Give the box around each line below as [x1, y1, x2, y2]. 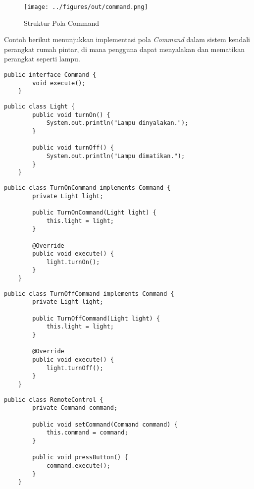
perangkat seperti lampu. [4, 54, 80, 64]
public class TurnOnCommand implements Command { [4, 184, 171, 191]
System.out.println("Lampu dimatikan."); [46, 152, 185, 160]
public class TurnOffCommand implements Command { [4, 290, 174, 297]
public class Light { [4, 103, 75, 110]
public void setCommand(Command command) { [32, 421, 178, 428]
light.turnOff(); [46, 364, 103, 372]
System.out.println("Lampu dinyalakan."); [46, 119, 189, 127]
